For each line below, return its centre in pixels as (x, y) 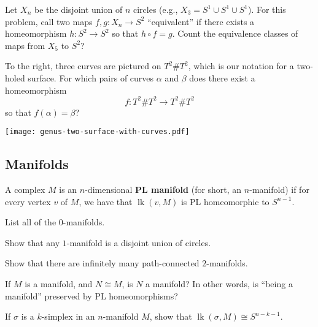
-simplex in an (68, 316)
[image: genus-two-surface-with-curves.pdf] (97, 132)
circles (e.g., (155, 9)
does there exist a (222, 77)
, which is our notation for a (241, 66)
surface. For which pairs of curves (91, 77)
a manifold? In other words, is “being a (219, 284)
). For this (267, 9)
